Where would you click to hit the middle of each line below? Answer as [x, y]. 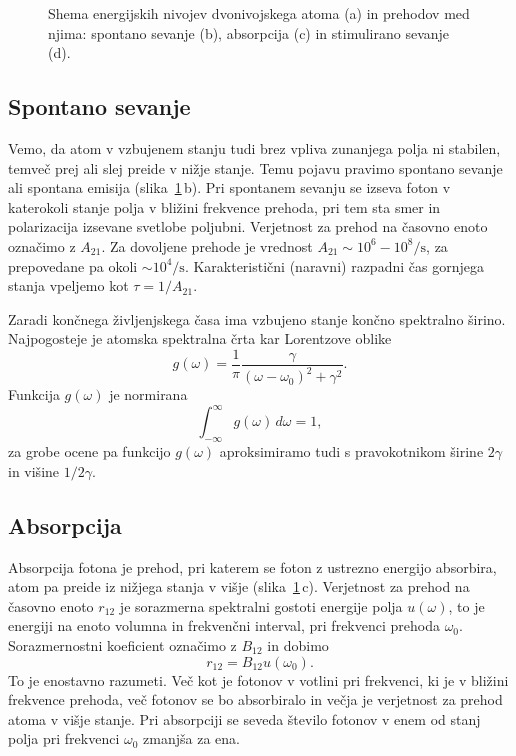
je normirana [148, 394]
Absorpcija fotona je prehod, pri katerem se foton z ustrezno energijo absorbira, [252, 566]
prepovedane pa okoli [73, 265]
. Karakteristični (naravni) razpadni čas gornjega [334, 265]
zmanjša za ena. [191, 738]
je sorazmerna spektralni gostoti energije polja [261, 605]
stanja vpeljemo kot [68, 285]
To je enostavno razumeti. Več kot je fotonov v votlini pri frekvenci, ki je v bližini [258, 679]
